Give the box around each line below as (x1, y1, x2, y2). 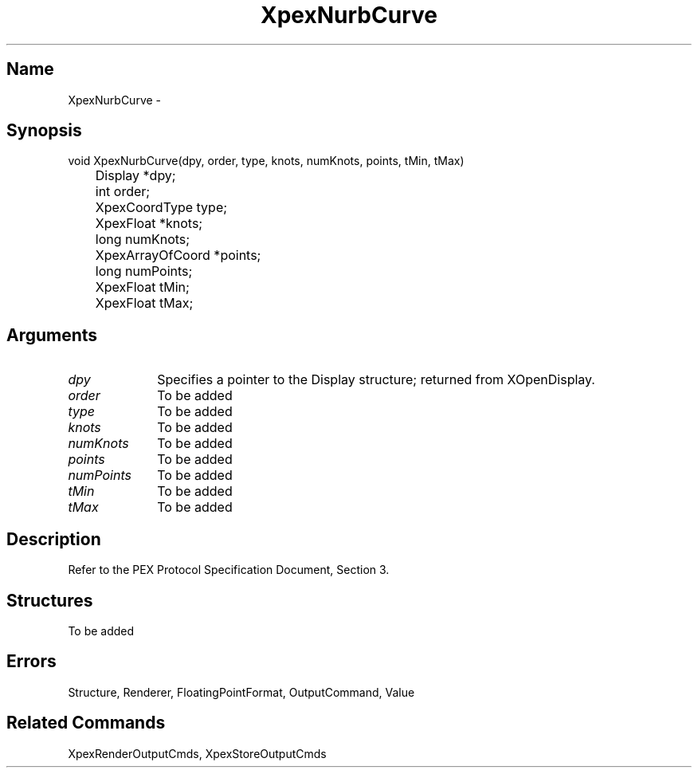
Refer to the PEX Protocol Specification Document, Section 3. (68, 563, 390, 577)
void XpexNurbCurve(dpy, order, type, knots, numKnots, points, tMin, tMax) (68, 154, 465, 168)
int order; (95, 183, 151, 200)
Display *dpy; (95, 167, 176, 184)
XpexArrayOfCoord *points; (95, 247, 261, 264)
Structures (6, 590, 93, 611)
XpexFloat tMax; (95, 295, 194, 312)
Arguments (6, 324, 98, 345)
